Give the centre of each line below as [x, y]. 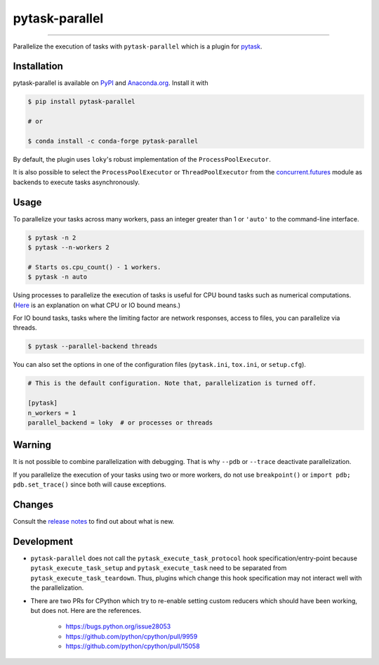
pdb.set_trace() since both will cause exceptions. [89, 484]
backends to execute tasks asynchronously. [77, 182]
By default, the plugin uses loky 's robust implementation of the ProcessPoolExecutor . [142, 159]
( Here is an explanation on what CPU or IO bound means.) [97, 305]
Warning [32, 445]
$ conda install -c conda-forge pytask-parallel [113, 141]
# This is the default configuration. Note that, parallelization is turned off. [172, 383]
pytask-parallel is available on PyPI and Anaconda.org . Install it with [111, 83]
